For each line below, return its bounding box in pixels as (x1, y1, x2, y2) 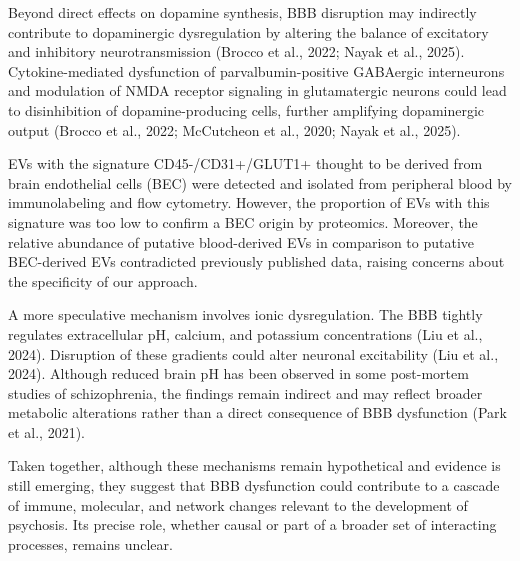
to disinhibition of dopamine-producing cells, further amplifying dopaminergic (8, 99, 485, 120)
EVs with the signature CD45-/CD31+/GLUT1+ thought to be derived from (8, 153, 483, 174)
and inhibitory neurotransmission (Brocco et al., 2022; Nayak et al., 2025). (8, 41, 465, 62)
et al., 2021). (8, 421, 85, 442)
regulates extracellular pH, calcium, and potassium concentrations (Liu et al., (8, 323, 483, 344)
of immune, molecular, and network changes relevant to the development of (8, 494, 468, 515)
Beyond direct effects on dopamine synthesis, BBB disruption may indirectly (8, 2, 477, 22)
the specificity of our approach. (8, 270, 198, 291)
